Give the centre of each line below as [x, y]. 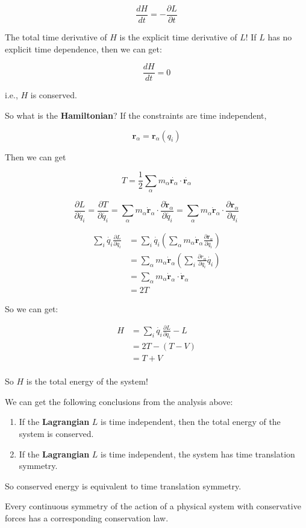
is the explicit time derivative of [178, 37]
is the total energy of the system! [87, 381]
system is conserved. [56, 434]
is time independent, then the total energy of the [191, 422]
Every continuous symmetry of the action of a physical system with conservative [153, 506]
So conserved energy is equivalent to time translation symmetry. [123, 486]
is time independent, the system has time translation [198, 454]
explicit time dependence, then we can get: [83, 49]
